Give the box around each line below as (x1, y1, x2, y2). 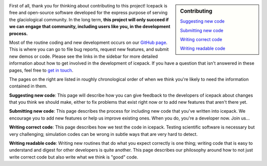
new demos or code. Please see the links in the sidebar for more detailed (9, 53, 158, 59)
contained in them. (9, 83, 47, 89)
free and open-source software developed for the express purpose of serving (9, 10, 168, 16)
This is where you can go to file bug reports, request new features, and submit (9, 46, 169, 52)
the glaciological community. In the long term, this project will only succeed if (9, 16, 169, 22)
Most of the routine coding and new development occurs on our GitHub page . (9, 40, 168, 45)
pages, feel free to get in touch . (9, 67, 74, 73)
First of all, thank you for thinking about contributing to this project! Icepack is (9, 3, 168, 8)
